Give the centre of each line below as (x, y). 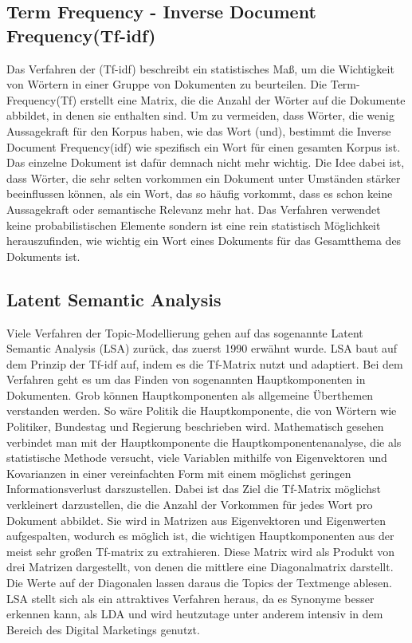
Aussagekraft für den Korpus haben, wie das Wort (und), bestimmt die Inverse (199, 130)
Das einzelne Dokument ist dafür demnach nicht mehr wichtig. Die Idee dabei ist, (206, 162)
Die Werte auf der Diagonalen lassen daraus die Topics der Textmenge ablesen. (199, 583)
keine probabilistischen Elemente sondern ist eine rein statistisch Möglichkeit (194, 225)
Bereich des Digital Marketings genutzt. (103, 629)
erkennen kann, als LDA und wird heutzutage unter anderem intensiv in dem (195, 614)
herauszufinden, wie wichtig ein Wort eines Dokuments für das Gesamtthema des (204, 241)
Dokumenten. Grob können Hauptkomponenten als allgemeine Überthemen (190, 394)
